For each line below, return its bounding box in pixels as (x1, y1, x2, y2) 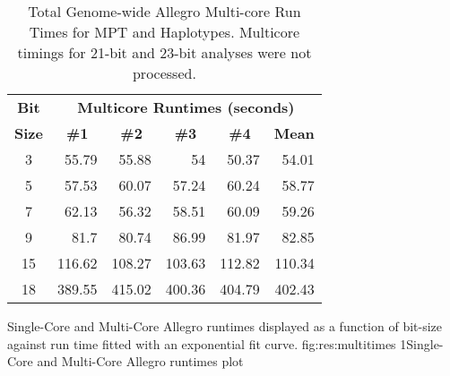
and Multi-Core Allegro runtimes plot (37, 352, 244, 371)
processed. (132, 63, 196, 83)
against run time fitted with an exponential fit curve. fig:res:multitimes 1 (7, 334, 407, 353)
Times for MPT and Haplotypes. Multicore (29, 21, 300, 42)
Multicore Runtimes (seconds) (77, 97, 295, 117)
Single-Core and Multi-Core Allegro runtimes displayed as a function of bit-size (7, 317, 443, 335)
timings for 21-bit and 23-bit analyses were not (17, 42, 312, 63)
